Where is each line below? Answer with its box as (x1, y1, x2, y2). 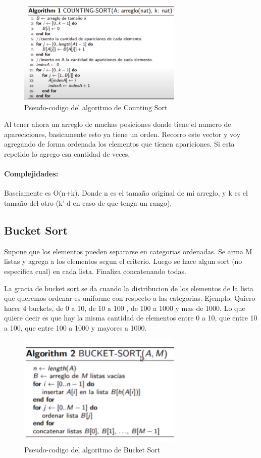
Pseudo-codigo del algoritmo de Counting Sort (24, 102, 168, 112)
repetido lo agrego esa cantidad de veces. (4, 149, 130, 159)
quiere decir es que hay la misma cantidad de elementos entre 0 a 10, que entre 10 (4, 312, 257, 323)
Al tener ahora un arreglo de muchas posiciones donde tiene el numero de (4, 119, 231, 129)
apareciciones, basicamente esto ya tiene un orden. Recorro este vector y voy (4, 128, 241, 139)
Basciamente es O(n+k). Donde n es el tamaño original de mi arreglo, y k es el (4, 188, 248, 198)
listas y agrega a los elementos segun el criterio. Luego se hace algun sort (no (4, 256, 242, 266)
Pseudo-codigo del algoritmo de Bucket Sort (24, 444, 161, 454)
